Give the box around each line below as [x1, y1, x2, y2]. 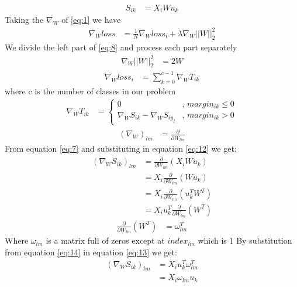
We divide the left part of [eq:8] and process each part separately [5, 41, 237, 53]
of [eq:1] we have [61, 13, 121, 26]
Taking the [5, 13, 44, 26]
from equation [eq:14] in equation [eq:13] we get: [5, 245, 177, 258]
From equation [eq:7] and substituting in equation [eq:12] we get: [5, 142, 237, 154]
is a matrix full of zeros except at [46, 234, 165, 247]
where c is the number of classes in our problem [5, 84, 176, 97]
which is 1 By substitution [198, 234, 292, 247]
